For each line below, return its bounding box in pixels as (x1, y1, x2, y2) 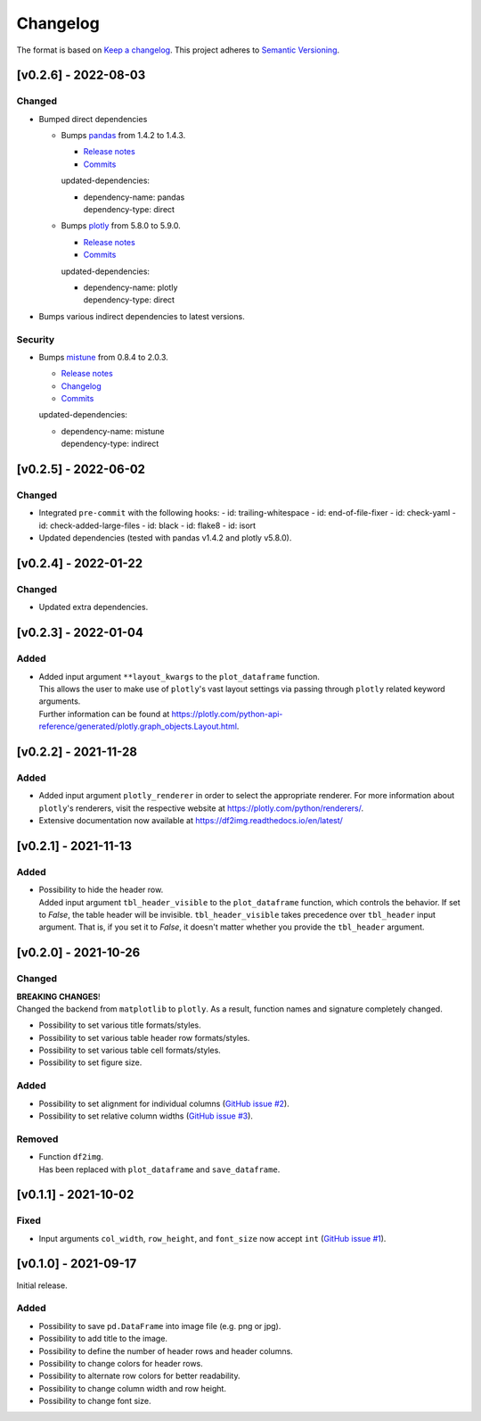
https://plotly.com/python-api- (171, 708, 283, 719)
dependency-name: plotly (83, 282, 178, 293)
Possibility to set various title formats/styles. (38, 1020, 201, 1030)
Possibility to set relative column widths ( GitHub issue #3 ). (38, 1111, 254, 1121)
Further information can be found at (38, 708, 170, 719)
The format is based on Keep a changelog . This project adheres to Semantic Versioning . (16, 45, 340, 55)
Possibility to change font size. (38, 1396, 151, 1407)
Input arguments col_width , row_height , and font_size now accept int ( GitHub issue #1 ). (38, 1233, 387, 1243)
